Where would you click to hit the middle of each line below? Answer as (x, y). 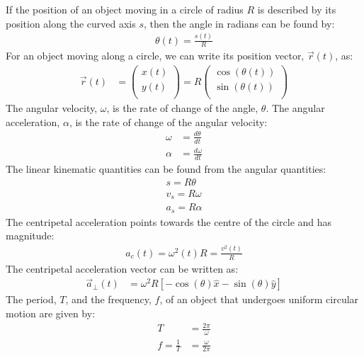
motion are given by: (51, 313)
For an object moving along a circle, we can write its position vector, (155, 56)
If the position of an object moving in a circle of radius (125, 9)
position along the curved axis (71, 23)
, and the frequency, (108, 299)
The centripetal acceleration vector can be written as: (122, 268)
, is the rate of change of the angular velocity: (168, 121)
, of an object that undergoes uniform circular (259, 299)
